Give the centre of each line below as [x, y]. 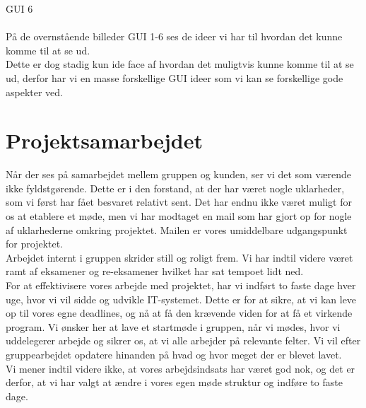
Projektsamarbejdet [105, 140]
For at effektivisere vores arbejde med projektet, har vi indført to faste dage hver [181, 285]
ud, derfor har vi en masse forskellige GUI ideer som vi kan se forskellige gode [175, 77]
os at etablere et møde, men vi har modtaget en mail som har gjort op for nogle [179, 216]
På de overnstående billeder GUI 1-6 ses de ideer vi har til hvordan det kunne [174, 36]
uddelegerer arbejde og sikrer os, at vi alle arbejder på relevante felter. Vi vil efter [183, 340]
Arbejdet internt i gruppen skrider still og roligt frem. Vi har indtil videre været [179, 257]
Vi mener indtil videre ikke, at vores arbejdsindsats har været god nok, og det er [181, 368]
